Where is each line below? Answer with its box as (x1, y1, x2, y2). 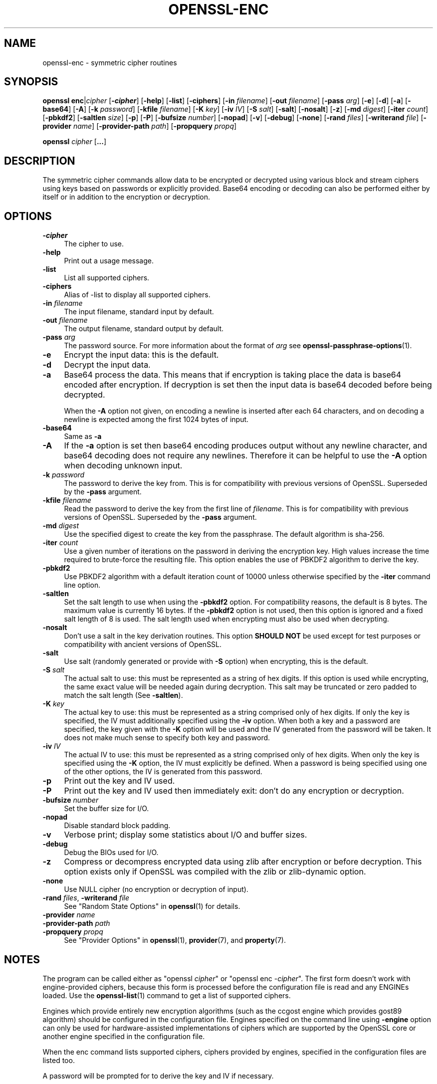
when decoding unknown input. (64, 460, 183, 471)
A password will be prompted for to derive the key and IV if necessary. (42, 1071, 274, 1080)
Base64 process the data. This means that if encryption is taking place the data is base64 (64, 370, 401, 380)
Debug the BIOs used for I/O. (64, 848, 159, 857)
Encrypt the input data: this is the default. (64, 350, 219, 360)
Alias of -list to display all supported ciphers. (64, 290, 211, 299)
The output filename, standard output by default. (64, 324, 224, 333)
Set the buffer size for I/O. (64, 804, 149, 813)
